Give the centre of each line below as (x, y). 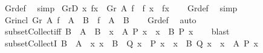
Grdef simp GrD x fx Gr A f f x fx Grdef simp (121, 8)
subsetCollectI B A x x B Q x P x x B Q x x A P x (131, 43)
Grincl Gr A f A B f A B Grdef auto (100, 19)
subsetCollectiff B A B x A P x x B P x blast (117, 31)
